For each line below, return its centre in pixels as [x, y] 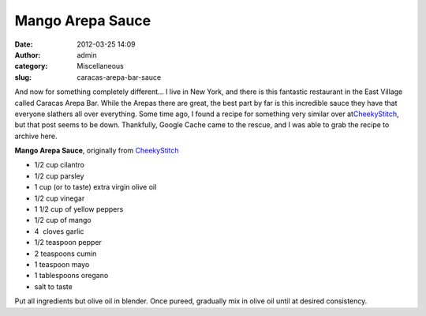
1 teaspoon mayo [62, 264]
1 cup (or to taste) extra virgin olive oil [95, 187]
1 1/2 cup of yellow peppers [79, 209]
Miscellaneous [100, 66]
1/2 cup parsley [59, 176]
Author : [28, 55]
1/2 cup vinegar [60, 198]
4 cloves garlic [59, 231]
